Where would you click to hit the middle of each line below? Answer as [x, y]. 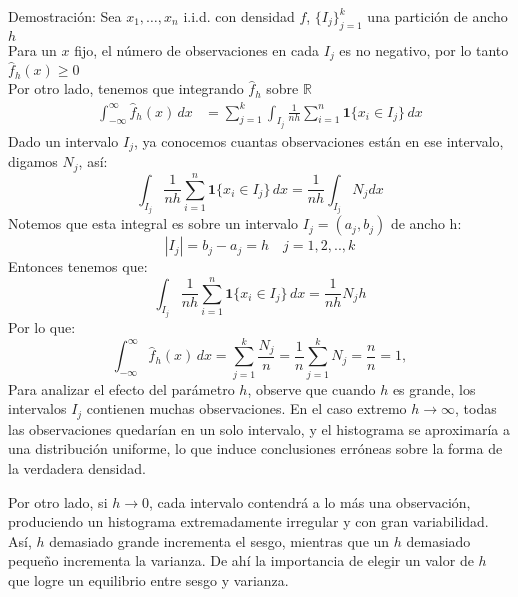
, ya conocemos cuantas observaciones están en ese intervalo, [318, 141]
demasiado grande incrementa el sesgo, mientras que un [219, 540]
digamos [33, 161]
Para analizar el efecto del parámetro [121, 388]
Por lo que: [42, 327]
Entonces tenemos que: [78, 266]
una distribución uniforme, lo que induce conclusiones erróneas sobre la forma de [255, 448]
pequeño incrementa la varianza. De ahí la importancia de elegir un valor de [241, 560]
